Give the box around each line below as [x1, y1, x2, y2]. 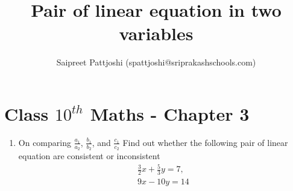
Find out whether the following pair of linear [122, 136, 288, 148]
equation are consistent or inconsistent [18, 150, 160, 162]
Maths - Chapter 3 [90, 101, 250, 126]
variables [119, 21, 194, 46]
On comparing [18, 136, 71, 148]
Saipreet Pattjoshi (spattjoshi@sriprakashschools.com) [56, 56, 256, 68]
